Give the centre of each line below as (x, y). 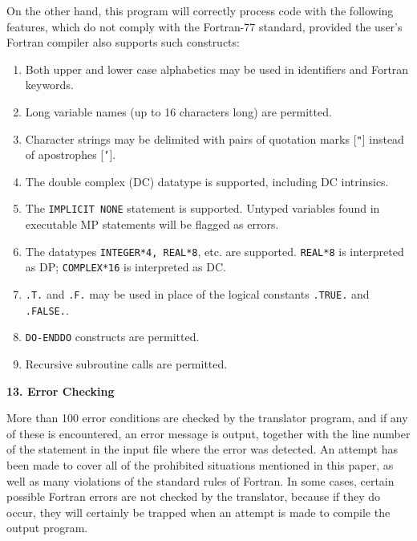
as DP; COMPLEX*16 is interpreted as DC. (126, 267)
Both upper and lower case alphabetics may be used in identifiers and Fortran (217, 69)
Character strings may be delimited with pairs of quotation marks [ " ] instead (215, 138)
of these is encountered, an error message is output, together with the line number (208, 433)
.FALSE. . (47, 309)
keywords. (49, 85)
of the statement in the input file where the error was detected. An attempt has (202, 449)
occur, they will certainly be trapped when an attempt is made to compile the (198, 512)
